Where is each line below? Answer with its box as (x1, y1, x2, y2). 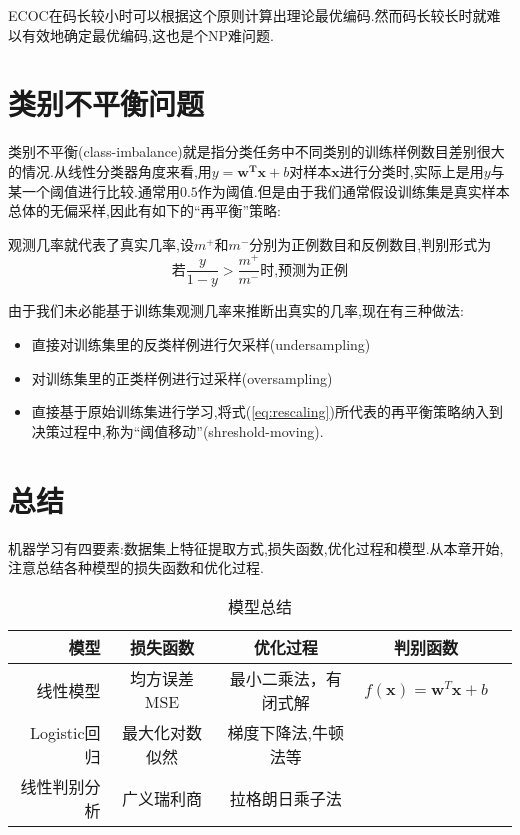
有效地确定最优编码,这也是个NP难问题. (21, 24, 274, 45)
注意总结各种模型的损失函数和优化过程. (8, 557, 264, 578)
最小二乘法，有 (229, 666, 342, 690)
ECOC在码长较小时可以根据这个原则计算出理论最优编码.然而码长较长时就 (8, 5, 487, 25)
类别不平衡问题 (8, 83, 205, 124)
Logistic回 (30, 720, 101, 744)
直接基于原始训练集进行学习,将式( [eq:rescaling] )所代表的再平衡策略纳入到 (31, 401, 503, 422)
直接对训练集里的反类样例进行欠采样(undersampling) (31, 334, 371, 355)
